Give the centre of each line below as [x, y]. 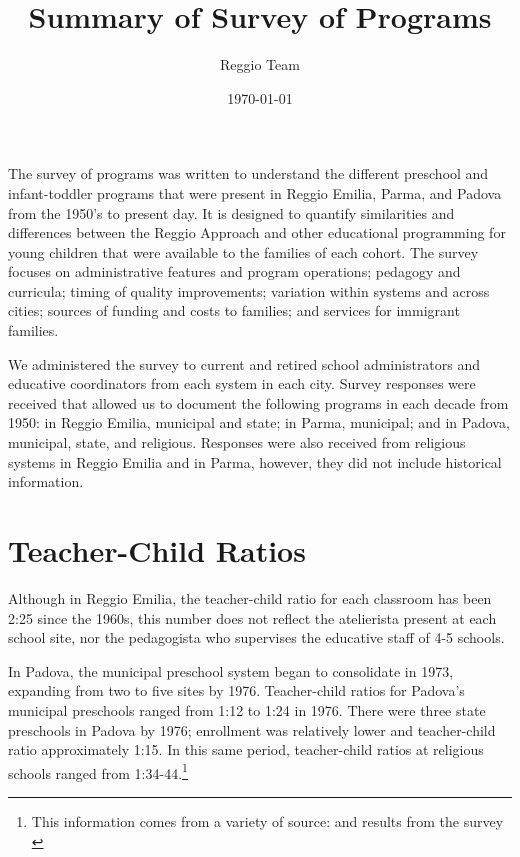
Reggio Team [260, 64]
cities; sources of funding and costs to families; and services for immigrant [234, 310]
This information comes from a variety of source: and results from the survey [267, 820]
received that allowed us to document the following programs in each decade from [258, 402]
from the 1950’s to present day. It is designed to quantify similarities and [231, 212]
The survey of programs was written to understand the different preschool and [248, 173]
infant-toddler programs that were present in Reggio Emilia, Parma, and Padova [255, 192]
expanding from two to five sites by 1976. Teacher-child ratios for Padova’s [236, 690]
